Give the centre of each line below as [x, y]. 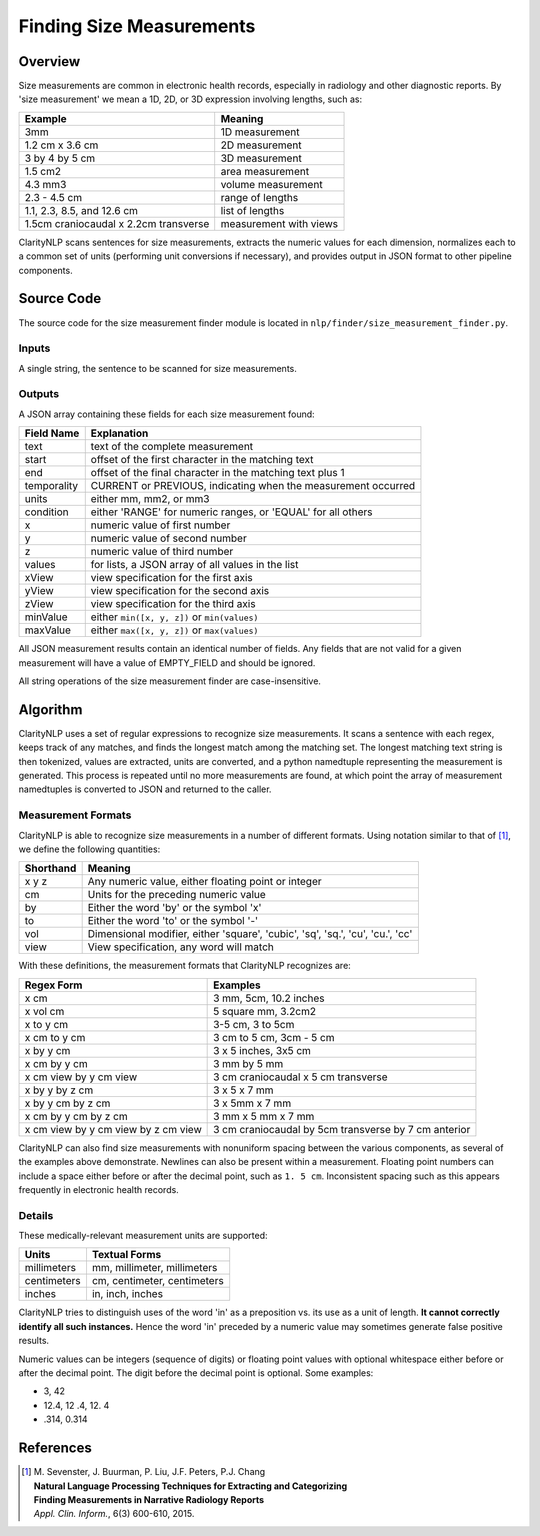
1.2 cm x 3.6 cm [61, 145]
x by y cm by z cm [67, 1103]
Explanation [119, 433]
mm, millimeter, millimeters [154, 1268]
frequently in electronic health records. [98, 1189]
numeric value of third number [162, 552]
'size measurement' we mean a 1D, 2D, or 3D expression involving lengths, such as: [190, 99]
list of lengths [252, 210]
